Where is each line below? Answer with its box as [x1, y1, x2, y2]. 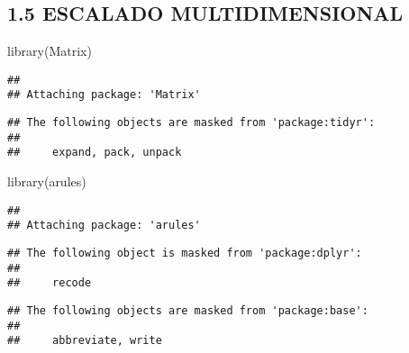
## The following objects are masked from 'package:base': [7, 303, 368, 317]
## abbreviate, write [7, 334, 162, 348]
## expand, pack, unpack [7, 146, 182, 159]
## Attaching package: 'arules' [7, 219, 201, 232]
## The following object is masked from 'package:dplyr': [7, 246, 362, 259]
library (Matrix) [7, 41, 92, 60]
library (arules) [7, 172, 86, 191]
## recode [7, 276, 92, 290]
